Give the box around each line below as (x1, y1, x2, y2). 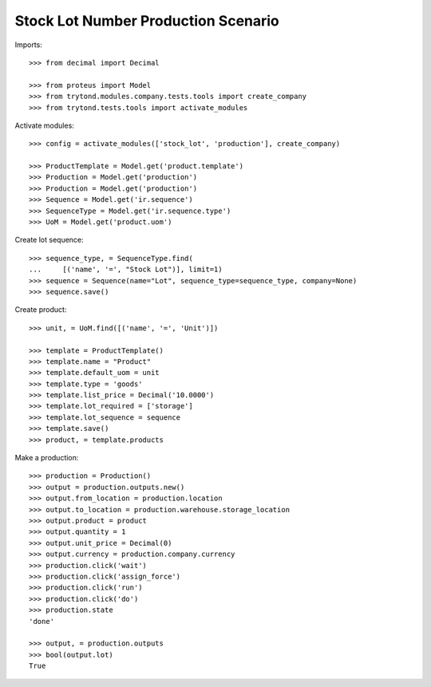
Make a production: (14, 453, 79, 463)
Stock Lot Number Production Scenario (14, 12, 279, 30)
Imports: (14, 40, 43, 49)
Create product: (14, 305, 67, 314)
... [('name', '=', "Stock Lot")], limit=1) (29, 265, 223, 274)
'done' (29, 617, 55, 626)
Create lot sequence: (14, 235, 84, 245)
